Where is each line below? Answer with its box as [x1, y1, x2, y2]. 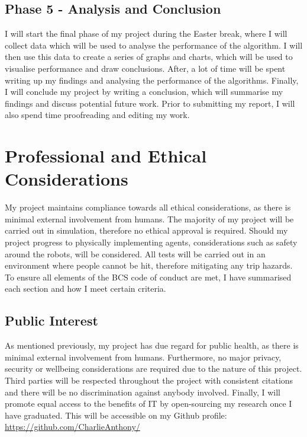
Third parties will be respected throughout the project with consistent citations [5, 374, 293, 386]
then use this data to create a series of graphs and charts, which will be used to [5, 50, 293, 63]
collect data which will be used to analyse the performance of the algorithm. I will [5, 39, 303, 51]
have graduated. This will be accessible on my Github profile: [5, 409, 227, 421]
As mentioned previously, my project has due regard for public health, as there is [5, 339, 299, 352]
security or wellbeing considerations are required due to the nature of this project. [5, 362, 302, 375]
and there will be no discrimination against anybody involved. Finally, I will [5, 385, 281, 398]
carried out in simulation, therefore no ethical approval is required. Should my [5, 224, 288, 237]
